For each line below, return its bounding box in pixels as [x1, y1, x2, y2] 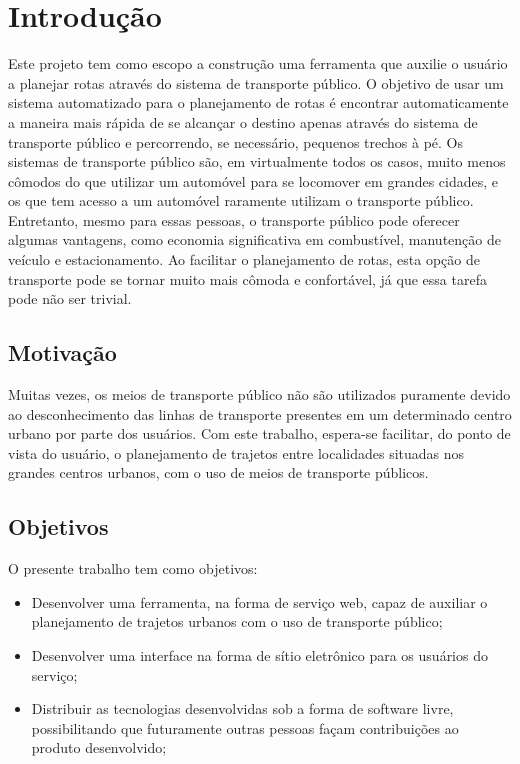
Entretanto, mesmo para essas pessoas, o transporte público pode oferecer [8, 209, 460, 230]
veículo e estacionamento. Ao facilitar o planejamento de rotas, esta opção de [8, 249, 480, 270]
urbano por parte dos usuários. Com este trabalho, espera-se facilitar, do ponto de [8, 423, 511, 444]
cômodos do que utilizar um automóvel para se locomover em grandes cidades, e [8, 170, 499, 191]
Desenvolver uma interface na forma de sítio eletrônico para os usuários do [31, 645, 488, 665]
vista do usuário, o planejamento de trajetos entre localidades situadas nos [8, 442, 465, 463]
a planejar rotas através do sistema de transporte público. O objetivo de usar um [8, 72, 504, 93]
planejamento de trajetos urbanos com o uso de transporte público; [31, 611, 443, 632]
